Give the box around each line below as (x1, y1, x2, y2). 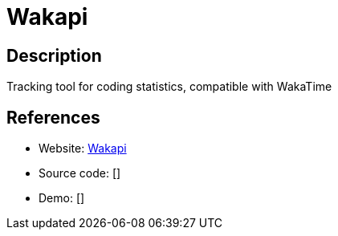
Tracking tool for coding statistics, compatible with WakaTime (6, 79, 332, 94)
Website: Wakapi (39, 141, 127, 156)
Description (6, 45, 102, 66)
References (6, 107, 100, 128)
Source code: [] (39, 166, 121, 181)
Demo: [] (39, 191, 85, 205)
